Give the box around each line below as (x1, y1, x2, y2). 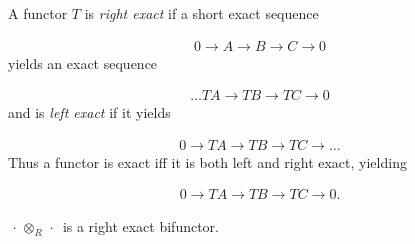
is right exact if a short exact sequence (84, 3, 319, 23)
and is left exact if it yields (8, 102, 171, 123)
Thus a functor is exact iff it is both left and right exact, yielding (8, 151, 407, 172)
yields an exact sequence (8, 52, 158, 73)
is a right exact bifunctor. (62, 215, 219, 236)
